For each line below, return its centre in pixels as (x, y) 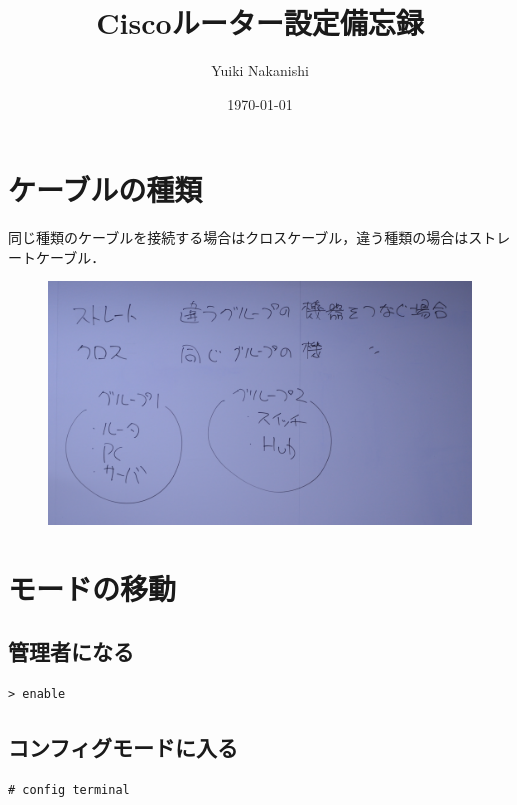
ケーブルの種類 (105, 189)
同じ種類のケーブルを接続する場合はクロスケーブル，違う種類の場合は (238, 237)
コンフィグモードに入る (123, 747)
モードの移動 (92, 587)
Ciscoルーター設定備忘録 (260, 22)
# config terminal (69, 789)
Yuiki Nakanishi (260, 70)
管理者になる (71, 651)
